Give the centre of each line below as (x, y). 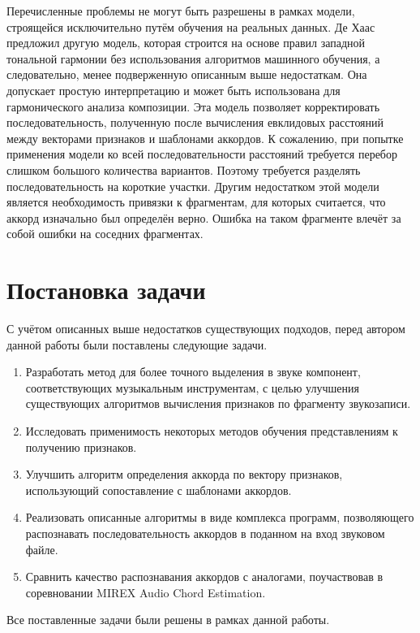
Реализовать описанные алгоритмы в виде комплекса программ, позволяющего (220, 517)
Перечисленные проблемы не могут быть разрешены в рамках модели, (181, 11)
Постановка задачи (106, 290)
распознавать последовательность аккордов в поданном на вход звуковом (205, 533)
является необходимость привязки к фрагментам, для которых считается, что (196, 202)
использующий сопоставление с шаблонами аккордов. (159, 490)
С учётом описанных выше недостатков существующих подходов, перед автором (206, 329)
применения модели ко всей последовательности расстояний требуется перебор (202, 154)
